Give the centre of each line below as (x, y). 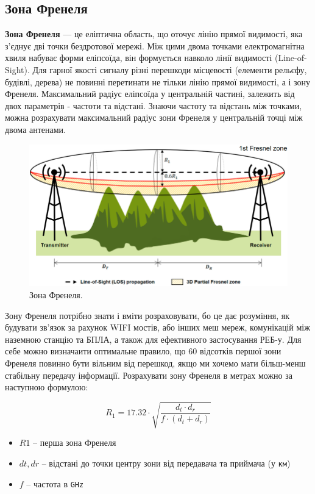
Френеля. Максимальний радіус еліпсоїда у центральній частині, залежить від (150, 94)
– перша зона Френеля (75, 442)
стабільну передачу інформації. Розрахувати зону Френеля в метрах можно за (149, 375)
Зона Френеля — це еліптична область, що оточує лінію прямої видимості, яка (154, 34)
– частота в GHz (55, 483)
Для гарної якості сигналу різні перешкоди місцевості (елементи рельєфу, (170, 69)
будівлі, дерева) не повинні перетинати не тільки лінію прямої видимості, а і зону (158, 81)
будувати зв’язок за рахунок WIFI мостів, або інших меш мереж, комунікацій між (157, 327)
